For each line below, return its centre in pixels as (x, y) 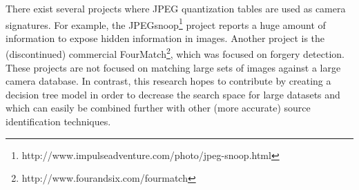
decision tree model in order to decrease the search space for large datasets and (173, 94)
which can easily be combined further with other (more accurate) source (158, 108)
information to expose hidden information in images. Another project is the (165, 38)
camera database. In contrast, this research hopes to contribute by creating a (168, 81)
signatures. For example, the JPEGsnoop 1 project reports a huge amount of (166, 23)
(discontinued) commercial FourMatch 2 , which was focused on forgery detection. (175, 53)
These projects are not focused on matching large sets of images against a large (173, 67)
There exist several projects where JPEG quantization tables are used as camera (176, 8)
